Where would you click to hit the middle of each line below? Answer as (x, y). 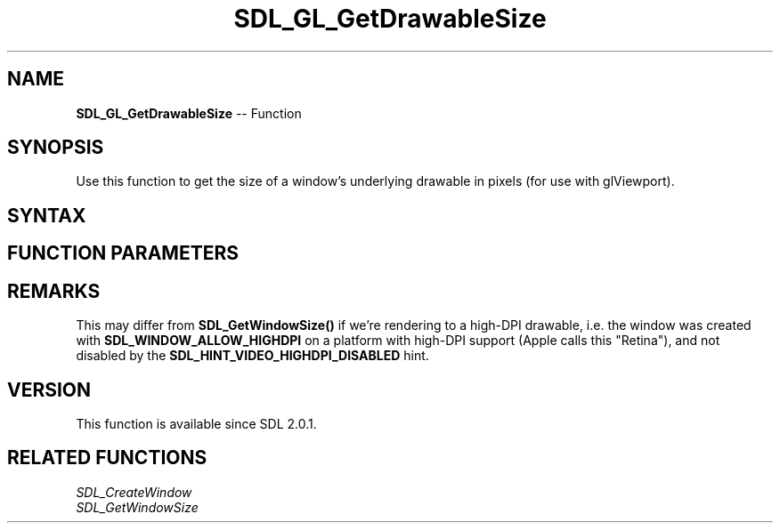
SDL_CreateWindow (134, 492)
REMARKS (54, 291)
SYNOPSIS (56, 148)
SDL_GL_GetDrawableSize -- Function (189, 113)
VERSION (49, 389)
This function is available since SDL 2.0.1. (196, 423)
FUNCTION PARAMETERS (123, 253)
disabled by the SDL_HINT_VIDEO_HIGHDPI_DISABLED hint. (252, 356)
